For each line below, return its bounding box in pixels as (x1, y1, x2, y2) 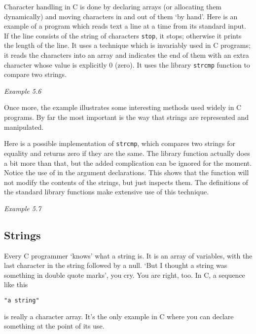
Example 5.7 (4, 203, 41, 213)
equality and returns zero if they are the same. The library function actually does (4, 148, 250, 158)
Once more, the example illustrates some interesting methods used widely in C (4, 102, 242, 112)
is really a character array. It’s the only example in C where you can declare (4, 311, 234, 321)
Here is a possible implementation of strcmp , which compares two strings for (4, 138, 235, 148)
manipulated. (4, 121, 44, 132)
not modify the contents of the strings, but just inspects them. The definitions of (4, 177, 248, 187)
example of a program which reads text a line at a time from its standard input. (4, 21, 246, 31)
